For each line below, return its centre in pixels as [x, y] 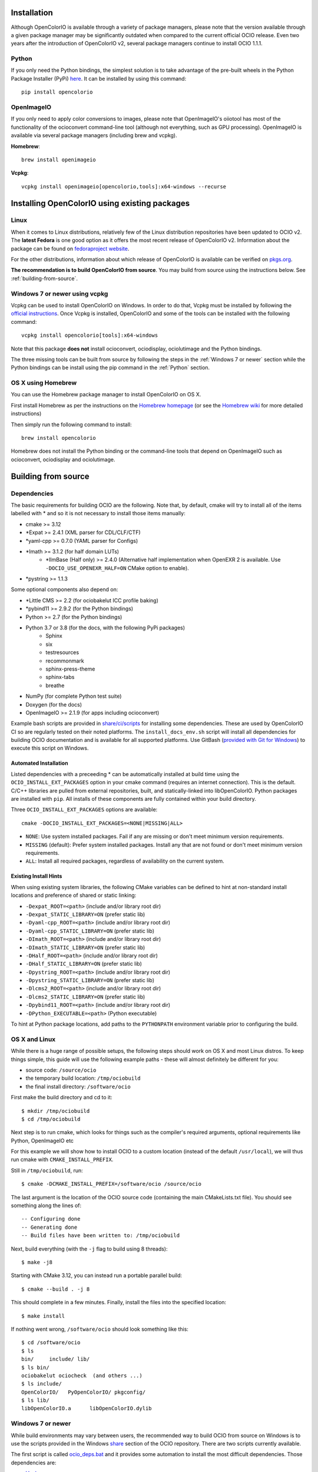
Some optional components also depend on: [64, 589]
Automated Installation [39, 763]
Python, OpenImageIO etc [42, 1141]
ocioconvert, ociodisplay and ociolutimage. [63, 459]
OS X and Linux [33, 1039]
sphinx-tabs [60, 677]
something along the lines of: [46, 1206]
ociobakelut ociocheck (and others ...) [82, 1375]
